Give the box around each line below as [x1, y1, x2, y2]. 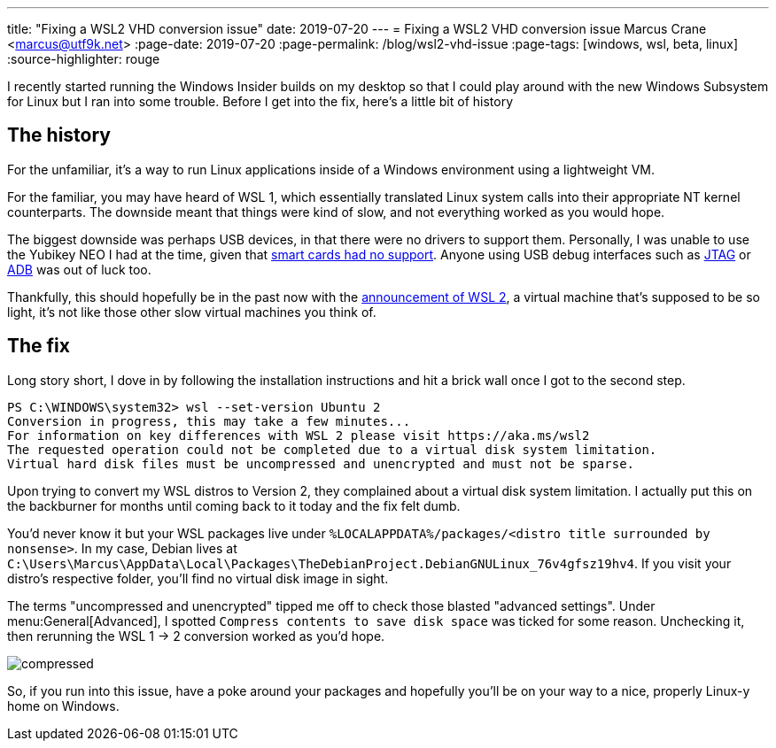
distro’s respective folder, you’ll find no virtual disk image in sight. [7, 570, 389, 586]
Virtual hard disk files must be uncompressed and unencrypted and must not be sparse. [7, 456, 635, 471]
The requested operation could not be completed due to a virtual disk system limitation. [7, 442, 657, 457]
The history [7, 124, 111, 147]
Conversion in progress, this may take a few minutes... [7, 413, 411, 428]
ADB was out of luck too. [7, 261, 151, 277]
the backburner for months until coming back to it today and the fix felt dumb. [7, 497, 461, 513]
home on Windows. [7, 698, 120, 713]
